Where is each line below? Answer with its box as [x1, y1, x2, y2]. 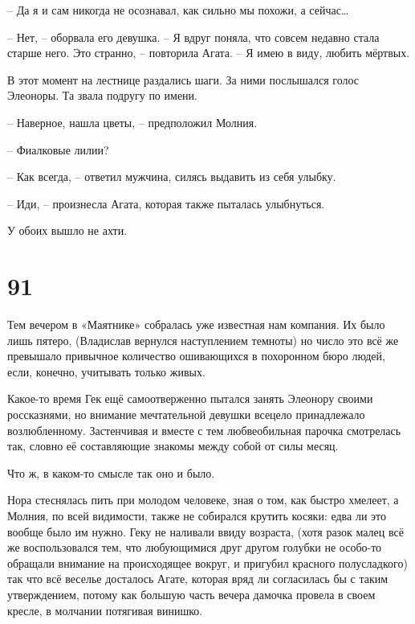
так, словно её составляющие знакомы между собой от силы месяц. [7, 437, 339, 454]
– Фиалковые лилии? [7, 141, 109, 158]
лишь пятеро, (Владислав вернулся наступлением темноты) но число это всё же [7, 331, 399, 348]
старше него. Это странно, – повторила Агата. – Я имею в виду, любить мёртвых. [7, 44, 410, 61]
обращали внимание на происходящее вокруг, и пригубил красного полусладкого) [7, 554, 408, 571]
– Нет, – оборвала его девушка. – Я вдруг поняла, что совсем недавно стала [7, 28, 380, 45]
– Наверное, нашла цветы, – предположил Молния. [7, 113, 258, 130]
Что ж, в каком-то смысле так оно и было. [7, 464, 215, 481]
